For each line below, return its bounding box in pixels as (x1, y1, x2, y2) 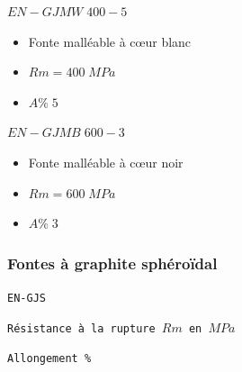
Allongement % (7, 352, 92, 366)
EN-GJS (7, 291, 46, 304)
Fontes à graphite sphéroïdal (7, 251, 218, 274)
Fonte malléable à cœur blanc (28, 32, 192, 50)
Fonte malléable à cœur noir (28, 152, 184, 171)
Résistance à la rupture (7, 322, 156, 335)
